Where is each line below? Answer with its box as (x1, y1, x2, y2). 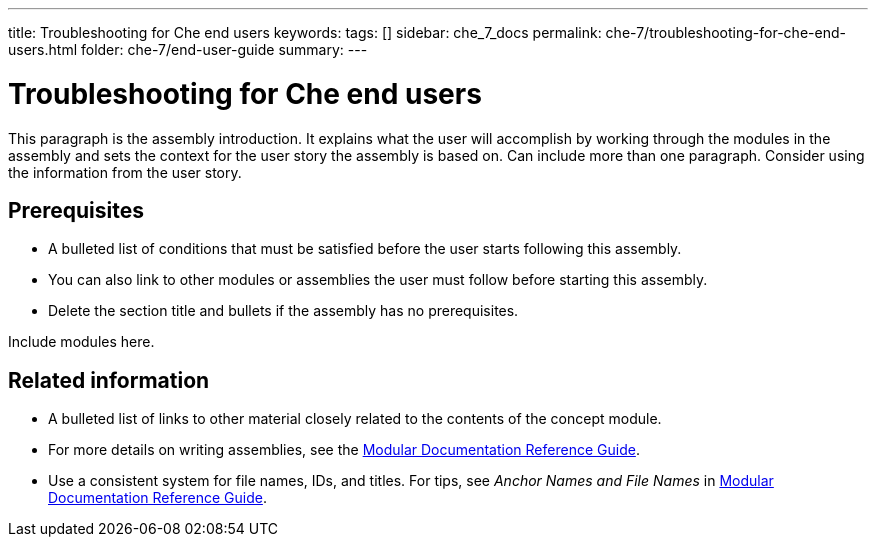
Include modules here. (8, 333, 155, 351)
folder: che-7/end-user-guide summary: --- (80, 41, 368, 58)
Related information (8, 367, 210, 393)
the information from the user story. (8, 163, 242, 181)
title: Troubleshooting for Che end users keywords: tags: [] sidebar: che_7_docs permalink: (8, 24, 602, 41)
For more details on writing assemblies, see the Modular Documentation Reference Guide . (48, 441, 640, 459)
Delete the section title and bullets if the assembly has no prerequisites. (48, 302, 519, 320)
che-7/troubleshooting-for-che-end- (605, 24, 846, 41)
